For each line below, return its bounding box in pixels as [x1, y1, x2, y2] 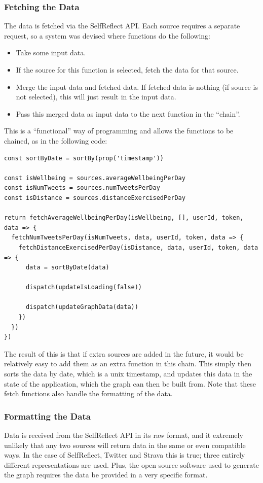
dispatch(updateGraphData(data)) [25, 303, 138, 311]
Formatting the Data [4, 409, 91, 422]
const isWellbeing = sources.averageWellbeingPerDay [4, 174, 185, 182]
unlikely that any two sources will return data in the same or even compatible [4, 439, 246, 450]
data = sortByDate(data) [25, 264, 109, 271]
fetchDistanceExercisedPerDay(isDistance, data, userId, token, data [18, 244, 258, 251]
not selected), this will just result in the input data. [16, 91, 176, 102]
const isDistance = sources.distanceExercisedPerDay [4, 194, 185, 201]
